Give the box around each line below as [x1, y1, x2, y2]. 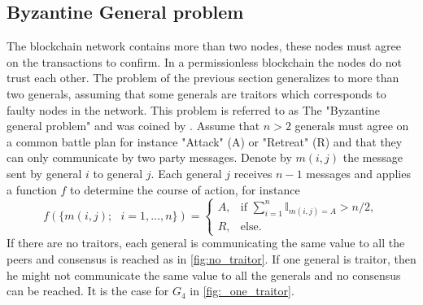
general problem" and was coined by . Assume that [7, 117, 260, 134]
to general [93, 164, 143, 181]
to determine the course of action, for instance [70, 181, 300, 198]
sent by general [7, 164, 82, 181]
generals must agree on [294, 117, 409, 134]
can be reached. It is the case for [7, 282, 169, 299]
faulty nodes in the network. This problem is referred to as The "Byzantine [7, 101, 380, 118]
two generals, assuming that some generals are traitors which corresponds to [7, 85, 386, 102]
